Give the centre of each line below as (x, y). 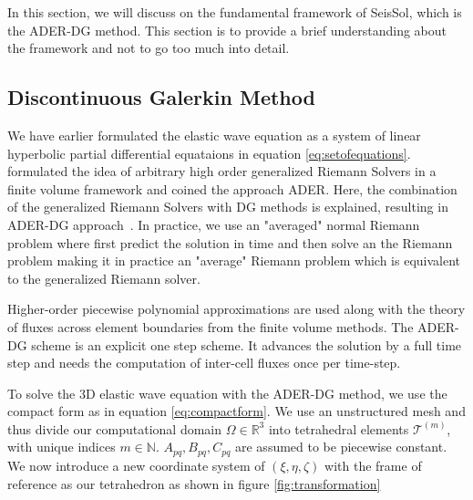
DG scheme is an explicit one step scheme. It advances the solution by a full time (235, 344)
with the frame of (373, 465)
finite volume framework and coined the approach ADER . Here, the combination (232, 188)
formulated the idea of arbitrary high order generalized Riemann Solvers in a (222, 171)
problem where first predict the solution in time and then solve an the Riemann (230, 242)
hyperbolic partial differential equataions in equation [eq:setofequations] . (209, 153)
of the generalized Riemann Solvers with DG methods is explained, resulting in (228, 207)
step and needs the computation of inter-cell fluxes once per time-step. (204, 363)
